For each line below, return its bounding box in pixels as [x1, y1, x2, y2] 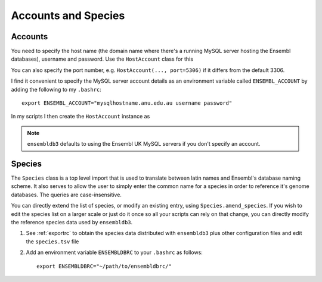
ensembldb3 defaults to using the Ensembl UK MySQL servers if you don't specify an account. [27, 140, 261, 148]
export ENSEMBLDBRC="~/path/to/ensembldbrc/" [36, 262, 172, 270]
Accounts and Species [11, 9, 125, 22]
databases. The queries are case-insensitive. [11, 191, 122, 198]
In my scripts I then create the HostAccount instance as [11, 113, 150, 120]
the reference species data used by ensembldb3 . [11, 219, 133, 226]
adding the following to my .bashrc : [11, 86, 101, 93]
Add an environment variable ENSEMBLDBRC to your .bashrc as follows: [26, 249, 203, 256]
